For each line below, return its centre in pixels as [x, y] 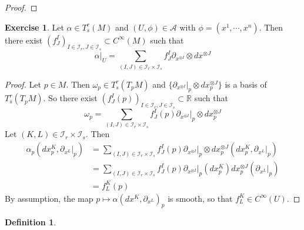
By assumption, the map [49, 198]
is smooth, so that [200, 198]
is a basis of [246, 84]
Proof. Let [23, 84]
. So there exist [70, 98]
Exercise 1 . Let [34, 27]
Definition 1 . [31, 222]
